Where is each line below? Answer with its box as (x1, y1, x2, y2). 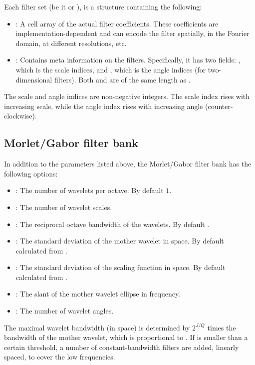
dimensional (15, 74, 52, 84)
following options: (4, 168, 58, 178)
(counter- (205, 100, 233, 111)
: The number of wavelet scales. (15, 201, 112, 212)
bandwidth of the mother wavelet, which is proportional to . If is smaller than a (4, 332, 248, 342)
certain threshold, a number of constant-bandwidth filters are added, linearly (4, 341, 239, 352)
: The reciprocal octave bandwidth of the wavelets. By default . (15, 218, 210, 229)
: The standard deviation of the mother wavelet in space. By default (15, 235, 224, 246)
